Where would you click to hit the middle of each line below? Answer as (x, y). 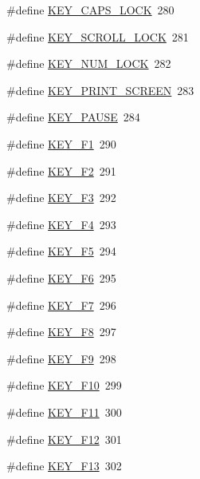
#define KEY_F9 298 (61, 358)
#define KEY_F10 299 (64, 385)
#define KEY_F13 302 (64, 466)
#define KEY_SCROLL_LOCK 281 (98, 36)
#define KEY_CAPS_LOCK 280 (90, 10)
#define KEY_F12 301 (64, 439)
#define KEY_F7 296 (61, 305)
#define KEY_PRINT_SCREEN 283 (100, 90)
